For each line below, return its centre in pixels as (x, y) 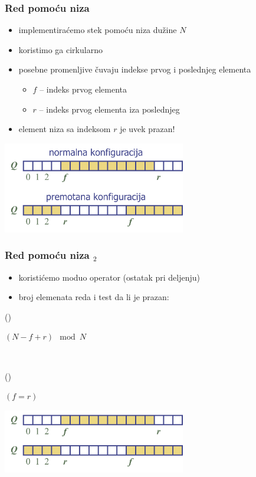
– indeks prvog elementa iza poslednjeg (109, 109)
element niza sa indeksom (65, 129)
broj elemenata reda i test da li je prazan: (94, 297)
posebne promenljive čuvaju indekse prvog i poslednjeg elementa (135, 69)
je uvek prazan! (147, 129)
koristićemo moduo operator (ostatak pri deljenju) (109, 277)
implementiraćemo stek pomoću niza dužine (98, 30)
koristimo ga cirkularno (60, 49)
